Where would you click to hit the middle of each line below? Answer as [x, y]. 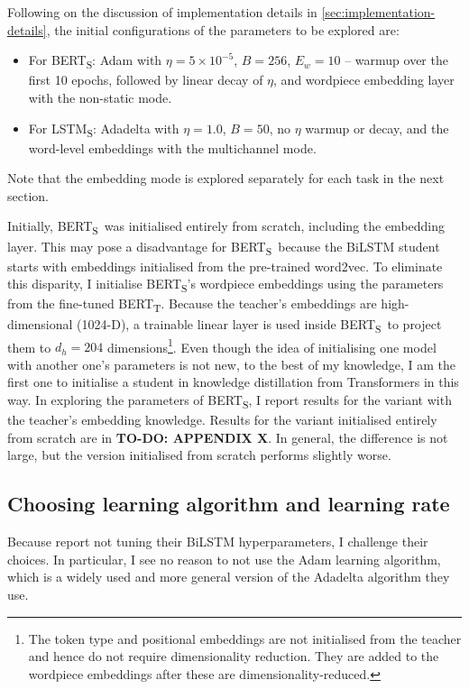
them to [29, 347]
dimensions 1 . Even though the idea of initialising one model [271, 345]
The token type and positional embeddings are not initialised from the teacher [245, 638]
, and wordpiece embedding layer [364, 80]
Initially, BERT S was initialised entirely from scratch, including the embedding [226, 227]
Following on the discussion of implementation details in [162, 12]
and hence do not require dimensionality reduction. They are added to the [234, 656]
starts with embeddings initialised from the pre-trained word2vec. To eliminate [225, 266]
